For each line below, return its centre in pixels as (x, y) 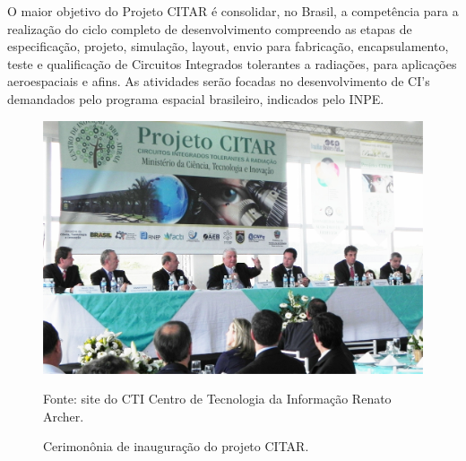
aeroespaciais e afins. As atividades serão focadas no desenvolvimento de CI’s (219, 81)
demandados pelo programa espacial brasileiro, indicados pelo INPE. (196, 98)
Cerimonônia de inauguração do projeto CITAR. (176, 446)
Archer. (64, 416)
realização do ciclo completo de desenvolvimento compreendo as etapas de (210, 28)
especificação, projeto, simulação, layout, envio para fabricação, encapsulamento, (228, 46)
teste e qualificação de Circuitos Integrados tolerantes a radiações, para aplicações (232, 63)
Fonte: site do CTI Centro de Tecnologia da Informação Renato (217, 399)
